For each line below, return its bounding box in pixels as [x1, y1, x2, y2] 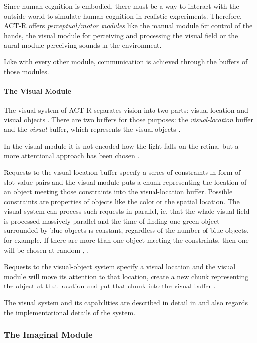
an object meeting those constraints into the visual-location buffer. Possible [4, 186, 233, 197]
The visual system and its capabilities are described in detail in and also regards [4, 297, 248, 308]
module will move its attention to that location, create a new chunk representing [4, 271, 249, 281]
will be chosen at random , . [4, 244, 89, 255]
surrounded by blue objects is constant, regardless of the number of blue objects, [4, 225, 249, 235]
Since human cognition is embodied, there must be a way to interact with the [4, 1, 239, 11]
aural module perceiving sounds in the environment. [4, 40, 162, 50]
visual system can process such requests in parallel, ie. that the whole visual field [4, 206, 250, 216]
